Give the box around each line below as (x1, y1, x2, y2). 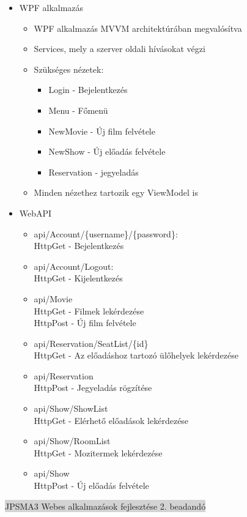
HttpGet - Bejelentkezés (34, 239, 124, 252)
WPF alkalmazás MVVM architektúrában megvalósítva (34, 21, 242, 34)
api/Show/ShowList (34, 402, 108, 415)
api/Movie (34, 292, 73, 305)
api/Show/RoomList (34, 434, 111, 447)
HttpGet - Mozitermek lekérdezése (34, 446, 163, 459)
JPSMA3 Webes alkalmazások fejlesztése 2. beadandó (5, 499, 206, 512)
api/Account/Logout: (34, 259, 114, 272)
